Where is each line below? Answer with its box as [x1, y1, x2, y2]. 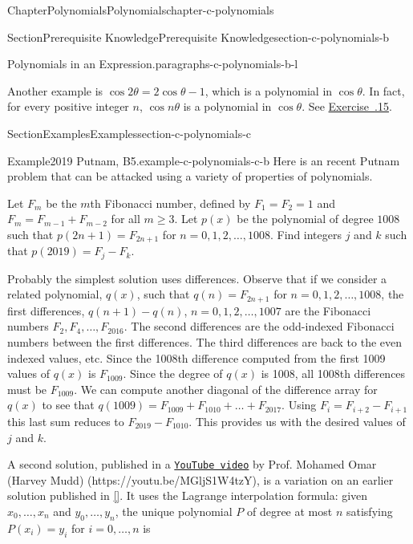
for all [111, 210, 140, 227]
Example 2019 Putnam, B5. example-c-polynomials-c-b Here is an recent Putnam [7, 152, 400, 168]
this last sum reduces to [7, 412, 124, 429]
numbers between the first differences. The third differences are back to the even [7, 334, 403, 351]
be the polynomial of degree [237, 210, 374, 227]
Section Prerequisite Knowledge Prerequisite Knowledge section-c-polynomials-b [7, 28, 390, 45]
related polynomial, [7, 286, 103, 302]
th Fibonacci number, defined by [90, 194, 251, 211]
